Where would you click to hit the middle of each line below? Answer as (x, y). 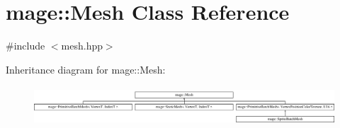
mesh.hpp (82, 46)
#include (25, 46)
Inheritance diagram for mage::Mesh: (86, 69)
